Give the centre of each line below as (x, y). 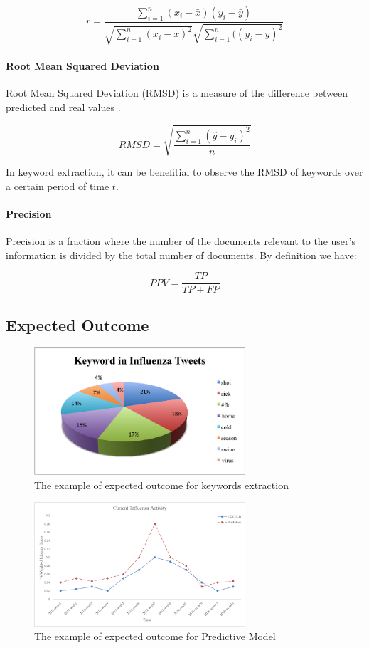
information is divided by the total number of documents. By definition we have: (181, 255)
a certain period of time (58, 185)
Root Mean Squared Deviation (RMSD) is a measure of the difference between (177, 93)
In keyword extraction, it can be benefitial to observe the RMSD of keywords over (184, 171)
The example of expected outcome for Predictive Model (155, 636)
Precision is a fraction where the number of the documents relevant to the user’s (181, 240)
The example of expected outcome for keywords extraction (161, 485)
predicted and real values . (63, 106)
